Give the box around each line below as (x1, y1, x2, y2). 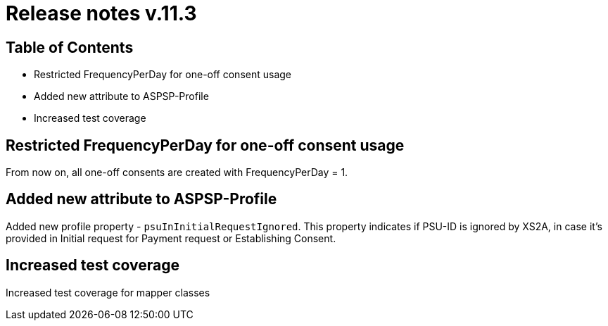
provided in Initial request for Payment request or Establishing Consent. (6, 232, 336, 244)
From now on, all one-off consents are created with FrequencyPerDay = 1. (6, 166, 348, 179)
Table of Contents (6, 38, 134, 56)
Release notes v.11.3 (6, 1, 197, 25)
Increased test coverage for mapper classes (6, 286, 210, 299)
